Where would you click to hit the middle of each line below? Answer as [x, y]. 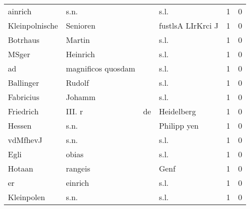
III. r [74, 111]
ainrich [20, 11]
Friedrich [23, 111]
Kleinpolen [27, 197]
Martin [78, 40]
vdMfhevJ [25, 140]
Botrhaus [24, 40]
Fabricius [24, 97]
